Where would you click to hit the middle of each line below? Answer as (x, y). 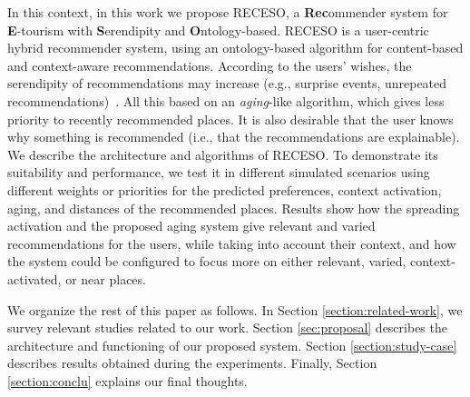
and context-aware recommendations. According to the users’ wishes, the (210, 65)
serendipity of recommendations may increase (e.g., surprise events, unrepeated (227, 83)
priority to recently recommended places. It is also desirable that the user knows (230, 119)
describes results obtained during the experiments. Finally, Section (192, 363)
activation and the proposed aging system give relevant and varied (191, 226)
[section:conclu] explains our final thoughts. (127, 380)
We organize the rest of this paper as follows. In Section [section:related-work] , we (235, 309)
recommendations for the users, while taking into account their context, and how (232, 243)
